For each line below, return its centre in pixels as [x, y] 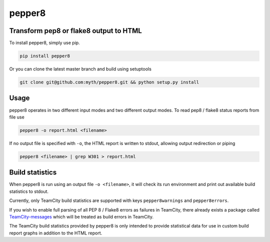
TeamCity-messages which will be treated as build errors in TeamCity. [81, 216]
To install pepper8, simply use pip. [44, 43]
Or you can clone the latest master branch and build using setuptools [80, 69]
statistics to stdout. [29, 191]
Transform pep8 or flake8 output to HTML [75, 31]
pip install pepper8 [45, 56]
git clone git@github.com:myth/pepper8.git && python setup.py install [109, 82]
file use [17, 117]
